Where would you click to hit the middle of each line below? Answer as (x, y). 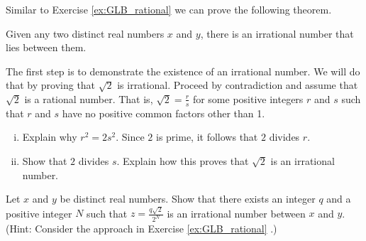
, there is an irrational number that (277, 33)
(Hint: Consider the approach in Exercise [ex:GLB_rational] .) (142, 229)
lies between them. (46, 47)
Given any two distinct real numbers (85, 33)
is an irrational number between (236, 213)
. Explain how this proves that (183, 160)
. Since (130, 137)
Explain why (50, 137)
